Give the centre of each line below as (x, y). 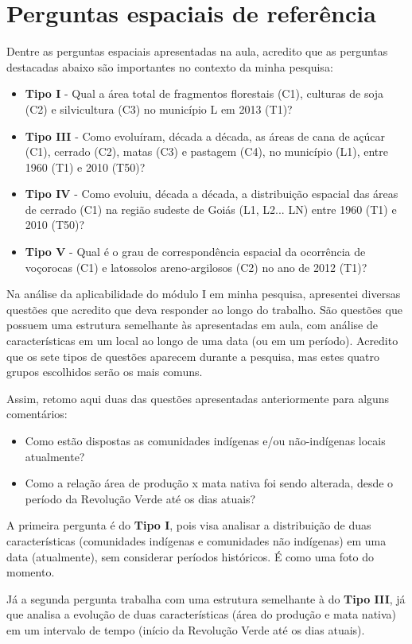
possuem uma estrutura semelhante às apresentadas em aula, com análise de (192, 325)
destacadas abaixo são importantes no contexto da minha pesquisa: (170, 66)
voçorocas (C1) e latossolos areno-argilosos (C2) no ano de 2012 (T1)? (196, 267)
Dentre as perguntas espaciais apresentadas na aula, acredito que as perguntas (197, 51)
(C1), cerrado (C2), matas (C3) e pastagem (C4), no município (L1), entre (206, 151)
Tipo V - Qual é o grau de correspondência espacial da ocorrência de (195, 252)
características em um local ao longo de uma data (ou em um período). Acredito (202, 341)
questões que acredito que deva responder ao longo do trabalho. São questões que (204, 309)
